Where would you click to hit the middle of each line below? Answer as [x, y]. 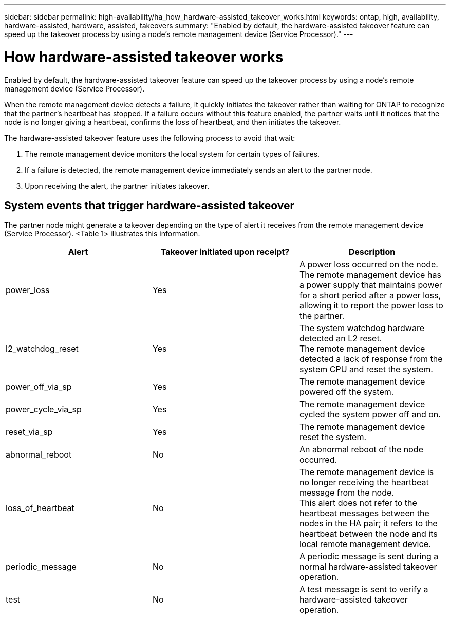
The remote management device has [370, 275]
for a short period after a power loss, [370, 295]
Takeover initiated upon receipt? [225, 252]
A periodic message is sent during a [369, 557]
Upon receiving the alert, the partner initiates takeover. [117, 186]
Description [372, 252]
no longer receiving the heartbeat [364, 483]
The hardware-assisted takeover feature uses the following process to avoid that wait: [150, 138]
